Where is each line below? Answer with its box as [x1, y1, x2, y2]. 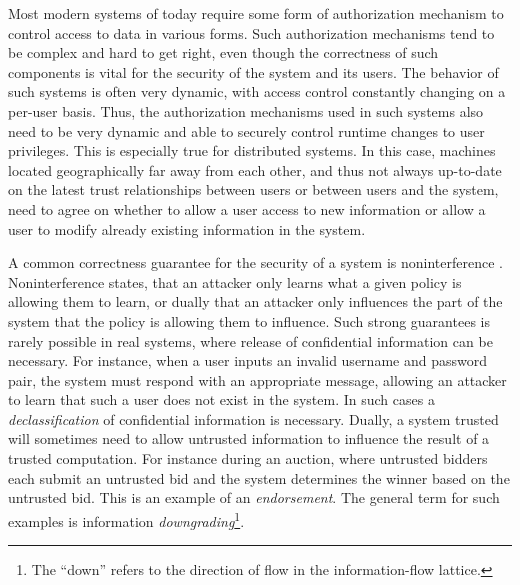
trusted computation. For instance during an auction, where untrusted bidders [8, 448, 488, 469]
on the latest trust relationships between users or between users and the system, [8, 179, 499, 200]
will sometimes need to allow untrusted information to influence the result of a [8, 428, 490, 449]
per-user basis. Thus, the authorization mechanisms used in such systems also [8, 100, 484, 121]
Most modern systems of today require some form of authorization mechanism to [8, 3, 504, 23]
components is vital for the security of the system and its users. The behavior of [8, 61, 499, 82]
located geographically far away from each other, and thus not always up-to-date [8, 159, 502, 180]
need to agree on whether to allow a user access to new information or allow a [8, 198, 486, 219]
